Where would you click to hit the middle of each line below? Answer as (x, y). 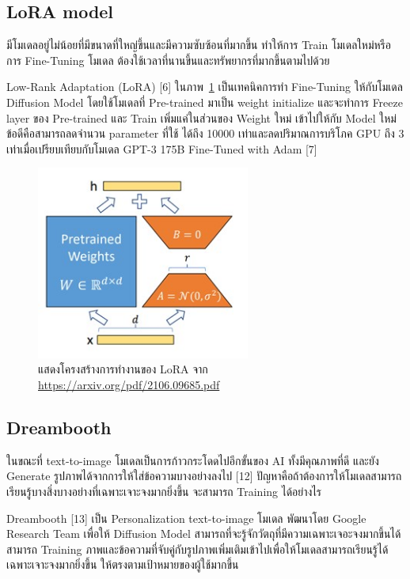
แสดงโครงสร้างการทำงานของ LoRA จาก (123, 369)
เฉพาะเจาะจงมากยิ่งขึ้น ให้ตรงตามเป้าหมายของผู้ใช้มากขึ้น (123, 564)
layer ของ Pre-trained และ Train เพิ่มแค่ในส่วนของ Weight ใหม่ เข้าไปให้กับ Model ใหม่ (201, 117)
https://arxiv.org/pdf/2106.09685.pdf (129, 385)
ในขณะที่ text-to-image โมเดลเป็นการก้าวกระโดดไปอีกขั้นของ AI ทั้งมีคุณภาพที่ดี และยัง (193, 460)
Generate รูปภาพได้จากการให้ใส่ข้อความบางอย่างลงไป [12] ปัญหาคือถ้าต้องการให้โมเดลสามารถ (204, 476)
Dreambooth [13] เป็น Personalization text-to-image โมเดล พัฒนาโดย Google (186, 518)
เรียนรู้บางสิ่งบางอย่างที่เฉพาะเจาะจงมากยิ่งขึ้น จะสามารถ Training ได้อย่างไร (164, 492)
